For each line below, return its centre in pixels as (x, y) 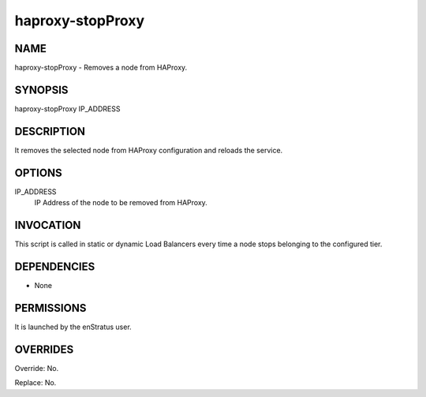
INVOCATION (48, 225)
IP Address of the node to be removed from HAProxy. (121, 203)
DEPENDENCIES (55, 266)
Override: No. (37, 368)
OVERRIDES (44, 349)
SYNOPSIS (41, 90)
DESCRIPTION (50, 131)
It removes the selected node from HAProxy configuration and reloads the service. (149, 150)
